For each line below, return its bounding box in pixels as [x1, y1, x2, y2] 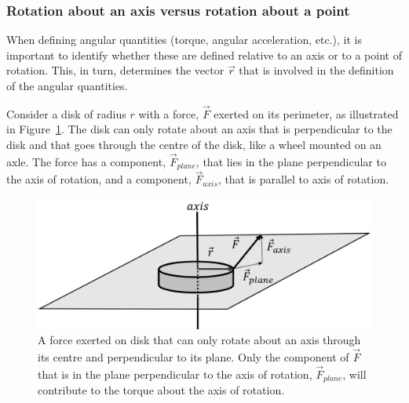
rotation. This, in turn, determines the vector [6, 62, 225, 78]
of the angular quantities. [6, 78, 128, 93]
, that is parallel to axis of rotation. [217, 171, 389, 187]
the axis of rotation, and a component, [6, 171, 192, 187]
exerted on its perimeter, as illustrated [214, 105, 399, 122]
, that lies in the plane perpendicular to [195, 153, 386, 169]
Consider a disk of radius [6, 105, 126, 122]
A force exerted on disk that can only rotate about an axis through [38, 332, 361, 348]
